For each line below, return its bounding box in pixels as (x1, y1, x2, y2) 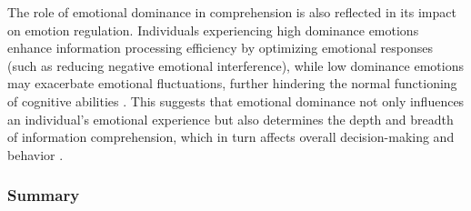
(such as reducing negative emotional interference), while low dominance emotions (7, 55, 464, 75)
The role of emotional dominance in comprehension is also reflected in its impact (7, 3, 456, 21)
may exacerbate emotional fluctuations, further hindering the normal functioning (7, 74, 457, 93)
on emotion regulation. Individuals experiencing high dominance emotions (7, 20, 419, 39)
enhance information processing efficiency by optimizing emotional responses (7, 38, 433, 57)
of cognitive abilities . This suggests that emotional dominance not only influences (7, 91, 465, 110)
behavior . (7, 145, 64, 164)
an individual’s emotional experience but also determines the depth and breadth (7, 109, 454, 128)
